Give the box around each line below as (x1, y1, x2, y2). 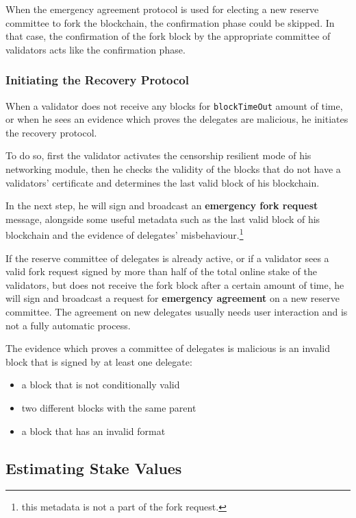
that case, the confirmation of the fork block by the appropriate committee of (5, 29, 331, 43)
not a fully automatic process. (5, 318, 131, 332)
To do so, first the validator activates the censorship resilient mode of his (5, 148, 311, 163)
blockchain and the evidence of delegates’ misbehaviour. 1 (5, 226, 244, 242)
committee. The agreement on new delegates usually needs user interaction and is (5, 305, 348, 319)
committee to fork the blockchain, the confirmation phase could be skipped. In (5, 15, 335, 30)
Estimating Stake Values (5, 457, 182, 478)
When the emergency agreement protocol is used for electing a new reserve (5, 2, 319, 16)
